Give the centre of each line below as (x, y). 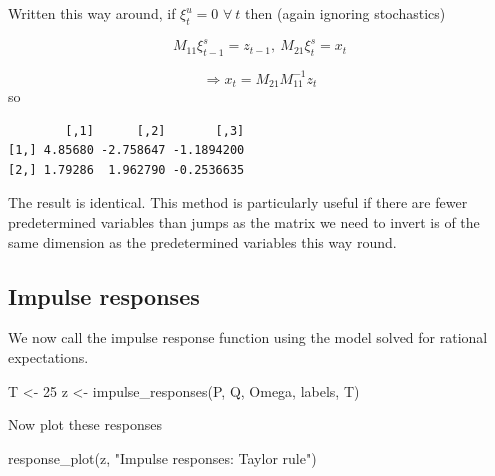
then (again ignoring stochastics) (345, 13)
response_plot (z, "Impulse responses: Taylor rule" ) (162, 457)
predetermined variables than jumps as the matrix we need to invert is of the (244, 222)
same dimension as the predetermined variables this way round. (202, 241)
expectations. (48, 357)
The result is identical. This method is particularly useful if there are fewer (238, 202)
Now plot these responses (85, 424)
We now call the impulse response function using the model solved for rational (248, 337)
